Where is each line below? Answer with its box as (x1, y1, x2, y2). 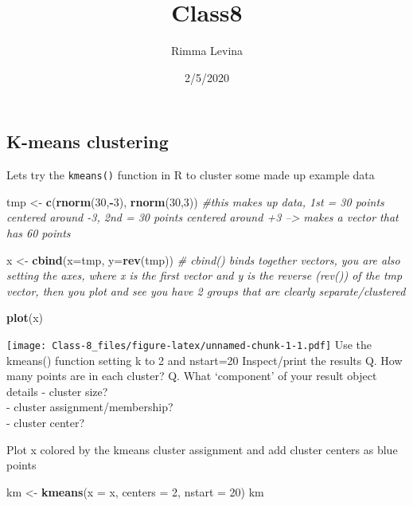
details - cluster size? (6, 382, 108, 399)
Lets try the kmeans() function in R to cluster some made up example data (6, 167, 375, 183)
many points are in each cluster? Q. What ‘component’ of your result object (6, 367, 377, 384)
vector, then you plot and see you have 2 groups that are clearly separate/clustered (6, 282, 406, 299)
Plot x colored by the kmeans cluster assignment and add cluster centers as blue (6, 441, 398, 457)
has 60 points (6, 224, 71, 241)
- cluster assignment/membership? (6, 398, 173, 415)
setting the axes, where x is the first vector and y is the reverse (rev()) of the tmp (6, 267, 403, 284)
